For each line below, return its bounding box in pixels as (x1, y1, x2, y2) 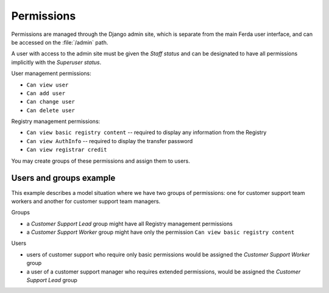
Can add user (26, 90, 66, 97)
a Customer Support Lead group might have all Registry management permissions (26, 220, 233, 227)
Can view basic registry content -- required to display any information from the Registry (26, 129, 267, 136)
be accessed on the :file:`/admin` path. (11, 38, 108, 46)
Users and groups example (11, 173, 116, 183)
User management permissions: (11, 70, 91, 77)
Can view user (26, 81, 69, 88)
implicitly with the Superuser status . (11, 58, 102, 66)
